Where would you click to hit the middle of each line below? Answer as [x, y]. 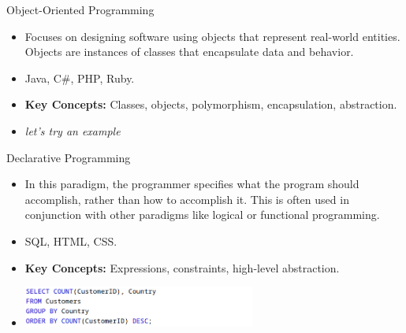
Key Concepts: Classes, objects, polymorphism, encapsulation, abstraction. [211, 104]
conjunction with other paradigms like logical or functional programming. [202, 215]
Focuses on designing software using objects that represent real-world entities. [212, 36]
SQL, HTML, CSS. [71, 240]
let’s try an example [73, 130]
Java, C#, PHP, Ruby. [80, 78]
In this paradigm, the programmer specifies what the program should [192, 184]
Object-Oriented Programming [80, 9]
